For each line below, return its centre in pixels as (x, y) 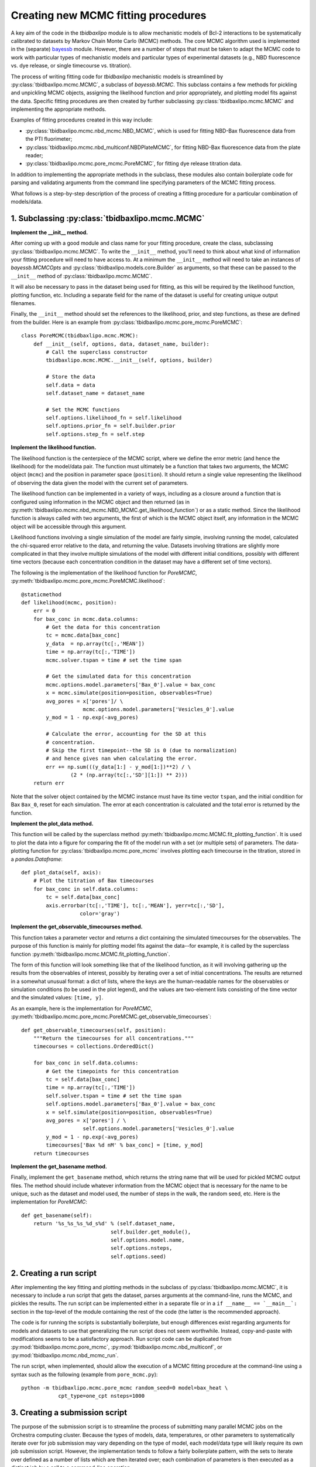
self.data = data (71, 385)
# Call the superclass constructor (97, 352)
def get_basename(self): (57, 1215)
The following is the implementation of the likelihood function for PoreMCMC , (104, 573)
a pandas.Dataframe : (37, 859)
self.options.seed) (138, 1256)
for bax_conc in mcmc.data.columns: (86, 619)
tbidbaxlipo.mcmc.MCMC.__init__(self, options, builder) (129, 360)
